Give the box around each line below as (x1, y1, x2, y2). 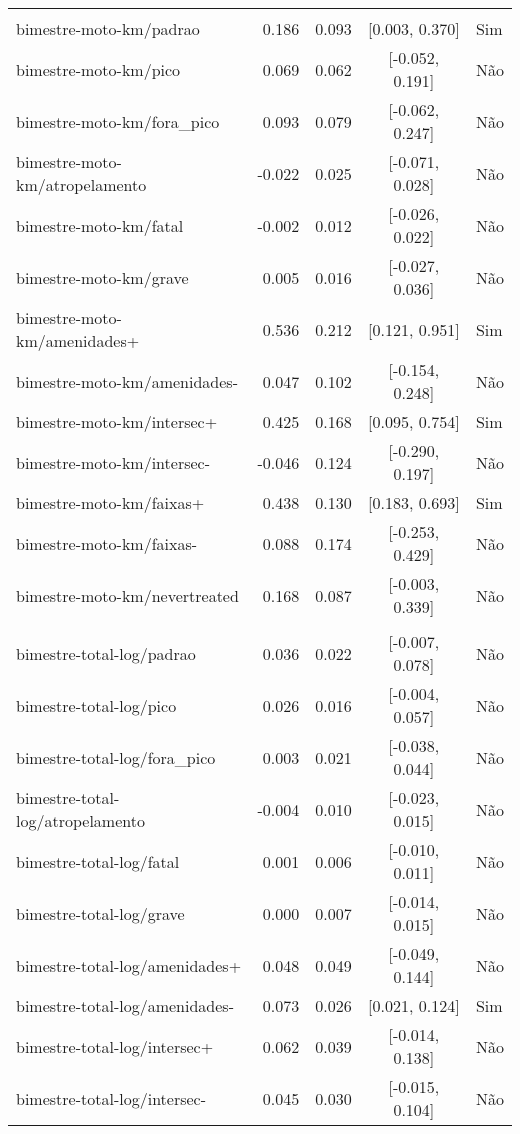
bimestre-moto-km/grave (16, 265, 189, 289)
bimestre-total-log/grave (16, 901, 185, 925)
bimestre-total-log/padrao (16, 641, 196, 665)
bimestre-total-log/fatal (16, 849, 180, 873)
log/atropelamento (16, 809, 145, 832)
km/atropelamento (16, 173, 147, 196)
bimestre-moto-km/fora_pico (16, 109, 220, 133)
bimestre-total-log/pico (16, 693, 177, 717)
